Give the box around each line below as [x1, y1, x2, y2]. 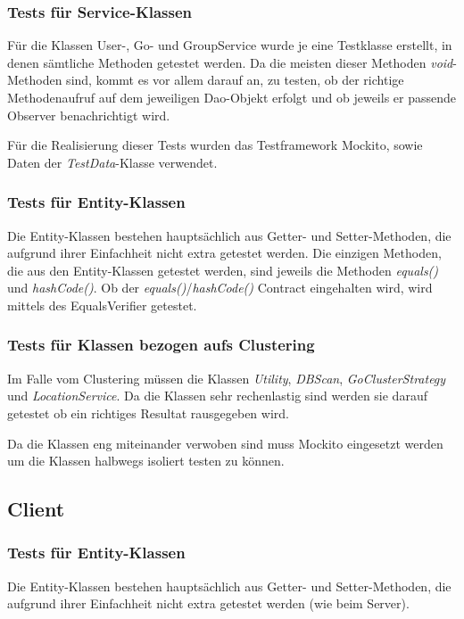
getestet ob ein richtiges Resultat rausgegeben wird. [7, 403, 289, 422]
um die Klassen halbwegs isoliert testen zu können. [7, 451, 285, 470]
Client [7, 495, 65, 523]
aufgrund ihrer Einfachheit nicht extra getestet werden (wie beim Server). [7, 594, 410, 613]
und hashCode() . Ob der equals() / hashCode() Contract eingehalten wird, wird [7, 278, 433, 297]
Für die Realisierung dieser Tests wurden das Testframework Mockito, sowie [7, 136, 423, 154]
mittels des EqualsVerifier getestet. [7, 295, 197, 314]
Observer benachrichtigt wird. [7, 105, 170, 124]
